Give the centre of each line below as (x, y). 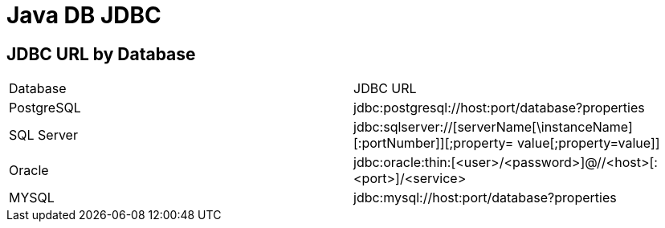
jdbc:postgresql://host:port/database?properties (499, 108)
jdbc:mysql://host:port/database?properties (485, 198)
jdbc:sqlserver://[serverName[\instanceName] (493, 127)
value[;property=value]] (588, 143)
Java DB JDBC (84, 15)
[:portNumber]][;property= (434, 143)
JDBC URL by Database (101, 54)
